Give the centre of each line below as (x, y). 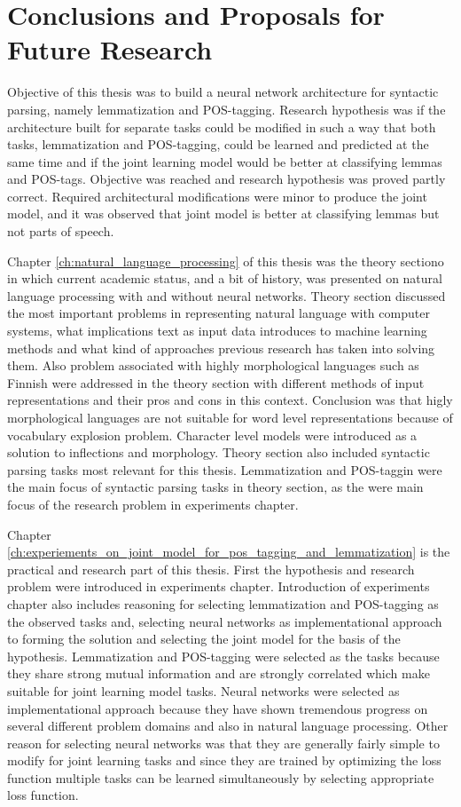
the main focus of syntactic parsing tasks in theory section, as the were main (215, 487)
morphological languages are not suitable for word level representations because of (230, 417)
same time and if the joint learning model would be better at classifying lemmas (225, 161)
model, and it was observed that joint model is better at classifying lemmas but (223, 214)
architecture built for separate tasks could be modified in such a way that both (222, 127)
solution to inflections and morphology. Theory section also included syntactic (219, 452)
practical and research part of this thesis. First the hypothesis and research (211, 569)
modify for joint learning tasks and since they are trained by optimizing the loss (224, 760)
